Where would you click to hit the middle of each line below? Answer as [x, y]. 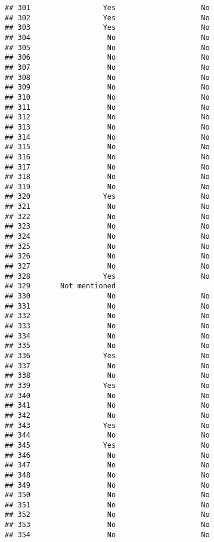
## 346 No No [107, 455]
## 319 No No [107, 187]
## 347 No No [107, 465]
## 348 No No [107, 475]
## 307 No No [107, 67]
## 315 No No [107, 147]
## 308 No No [107, 77]
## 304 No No [107, 37]
